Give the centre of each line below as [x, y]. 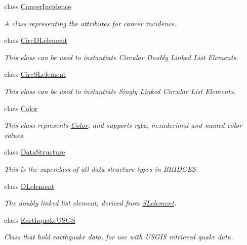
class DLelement [29, 186]
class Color [21, 108]
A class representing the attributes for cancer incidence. [90, 23]
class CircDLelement [36, 40]
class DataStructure [35, 152]
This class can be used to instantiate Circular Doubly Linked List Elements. [121, 57]
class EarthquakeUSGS [40, 219]
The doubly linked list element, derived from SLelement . [90, 203]
